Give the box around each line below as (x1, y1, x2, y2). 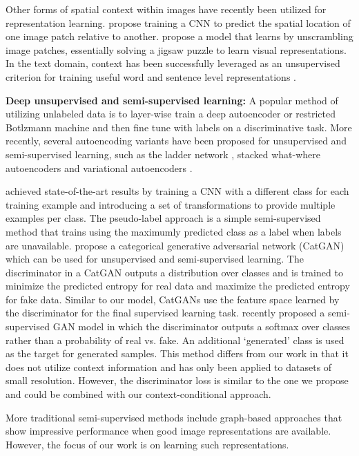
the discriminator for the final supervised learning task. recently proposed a (6, 305, 325, 320)
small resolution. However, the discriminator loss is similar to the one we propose (6, 373, 349, 388)
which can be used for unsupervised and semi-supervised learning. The (6, 251, 304, 266)
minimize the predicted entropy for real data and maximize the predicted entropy (6, 278, 350, 293)
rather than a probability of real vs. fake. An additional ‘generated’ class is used (6, 332, 345, 347)
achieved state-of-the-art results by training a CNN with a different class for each (6, 184, 349, 198)
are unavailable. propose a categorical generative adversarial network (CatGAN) (6, 238, 345, 252)
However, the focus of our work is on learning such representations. (6, 437, 289, 451)
